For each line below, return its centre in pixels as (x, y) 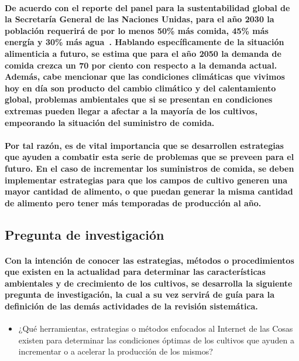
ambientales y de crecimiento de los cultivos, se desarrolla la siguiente (149, 283)
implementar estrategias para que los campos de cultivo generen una (146, 180)
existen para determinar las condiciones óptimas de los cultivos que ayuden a (156, 340)
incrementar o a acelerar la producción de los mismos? (116, 351)
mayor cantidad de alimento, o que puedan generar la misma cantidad (149, 191)
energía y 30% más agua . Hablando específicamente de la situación (145, 42)
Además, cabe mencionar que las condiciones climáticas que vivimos (145, 76)
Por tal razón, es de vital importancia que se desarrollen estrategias (144, 145)
